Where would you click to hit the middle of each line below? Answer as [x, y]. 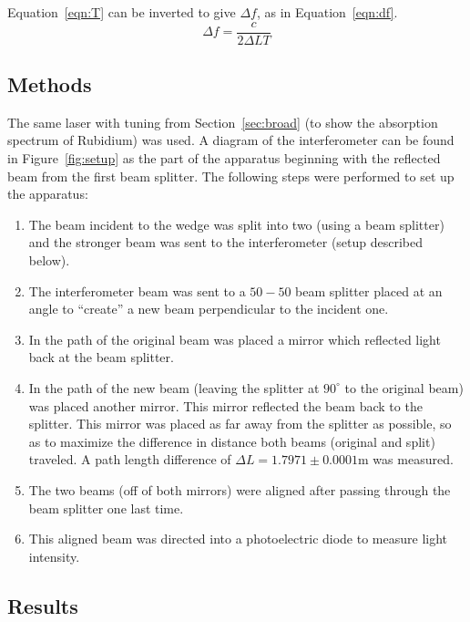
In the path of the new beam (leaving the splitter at [174, 387]
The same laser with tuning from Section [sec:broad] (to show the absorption [223, 122]
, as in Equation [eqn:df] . [327, 12]
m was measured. [406, 459]
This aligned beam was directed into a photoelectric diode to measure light [238, 539]
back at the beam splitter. [101, 357]
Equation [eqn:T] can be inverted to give [122, 12]
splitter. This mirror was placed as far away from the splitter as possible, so [240, 424]
